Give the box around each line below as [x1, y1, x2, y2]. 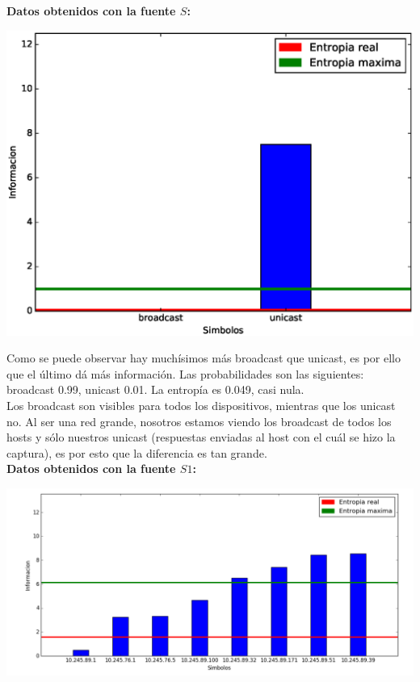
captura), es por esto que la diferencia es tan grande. [6, 444, 267, 461]
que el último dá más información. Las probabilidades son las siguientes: [6, 365, 364, 382]
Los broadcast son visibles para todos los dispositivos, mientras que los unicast [6, 396, 396, 413]
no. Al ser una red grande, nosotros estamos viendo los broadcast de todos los [6, 412, 392, 429]
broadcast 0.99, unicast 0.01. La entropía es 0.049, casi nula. [6, 381, 304, 398]
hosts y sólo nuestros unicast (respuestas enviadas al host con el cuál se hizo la [6, 429, 396, 446]
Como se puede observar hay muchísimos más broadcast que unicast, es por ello [6, 349, 401, 366]
